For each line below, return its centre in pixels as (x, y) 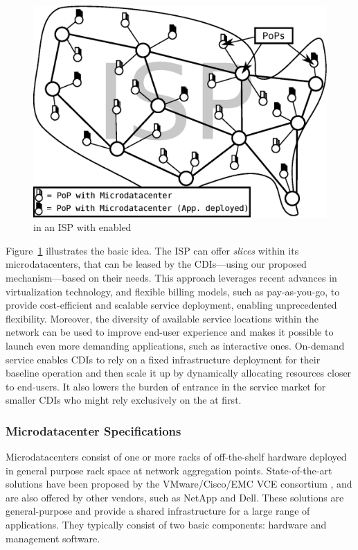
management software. (53, 538)
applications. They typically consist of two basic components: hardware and (166, 525)
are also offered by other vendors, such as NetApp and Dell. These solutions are (175, 497)
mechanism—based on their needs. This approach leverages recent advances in (171, 277)
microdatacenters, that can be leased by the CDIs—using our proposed (156, 264)
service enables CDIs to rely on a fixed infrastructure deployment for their (163, 359)
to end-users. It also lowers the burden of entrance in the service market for (166, 386)
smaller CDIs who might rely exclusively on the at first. (124, 400)
